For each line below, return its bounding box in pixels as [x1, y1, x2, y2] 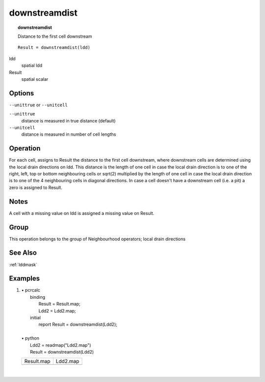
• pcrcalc [21, 287, 40, 293]
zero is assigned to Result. [9, 184, 62, 191]
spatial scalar [21, 76, 49, 82]
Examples [9, 274, 40, 283]
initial [30, 315, 41, 321]
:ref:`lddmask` [9, 262, 38, 267]
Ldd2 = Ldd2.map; [38, 308, 76, 313]
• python [21, 335, 39, 341]
